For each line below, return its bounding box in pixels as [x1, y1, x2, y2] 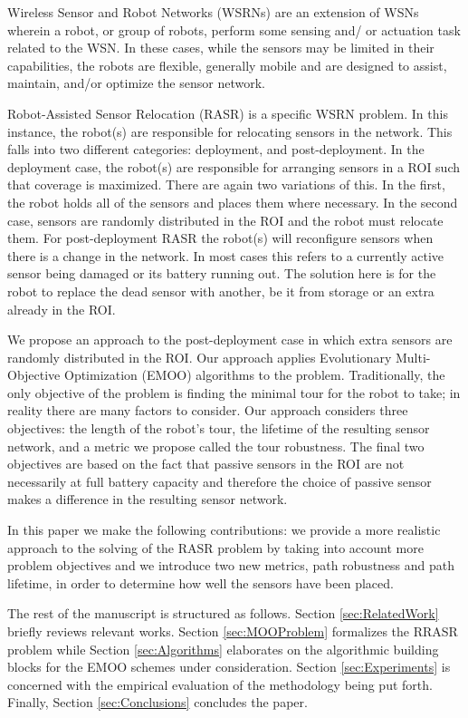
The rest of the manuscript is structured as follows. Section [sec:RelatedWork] [7, 604, 439, 623]
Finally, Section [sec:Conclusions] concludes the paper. [7, 693, 308, 712]
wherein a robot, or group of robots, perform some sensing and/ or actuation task [7, 20, 461, 39]
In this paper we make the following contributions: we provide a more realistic [7, 520, 441, 539]
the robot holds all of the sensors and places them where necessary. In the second [7, 192, 458, 211]
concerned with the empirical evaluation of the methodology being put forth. [7, 674, 433, 694]
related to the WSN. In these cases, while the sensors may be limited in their [7, 38, 435, 57]
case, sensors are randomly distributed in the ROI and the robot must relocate [7, 210, 444, 229]
